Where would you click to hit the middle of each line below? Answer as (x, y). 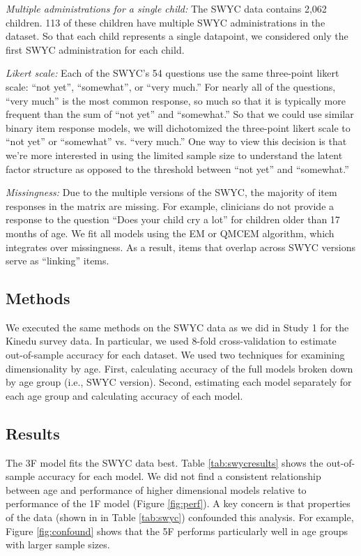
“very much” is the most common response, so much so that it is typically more (176, 100)
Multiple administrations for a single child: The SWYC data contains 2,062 (166, 8)
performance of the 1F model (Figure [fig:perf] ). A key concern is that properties (178, 503)
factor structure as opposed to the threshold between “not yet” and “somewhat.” (177, 168)
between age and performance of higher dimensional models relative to (156, 489)
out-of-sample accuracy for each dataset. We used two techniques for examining (175, 355)
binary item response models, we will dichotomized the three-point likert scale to (178, 127)
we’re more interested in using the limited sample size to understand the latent (174, 155)
